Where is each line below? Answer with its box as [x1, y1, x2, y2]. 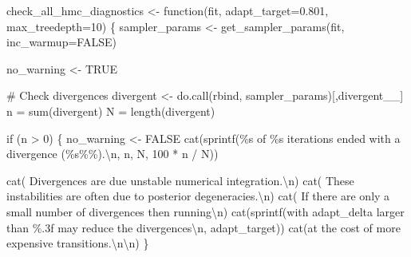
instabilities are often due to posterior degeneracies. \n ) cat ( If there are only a [6, 188, 390, 204]
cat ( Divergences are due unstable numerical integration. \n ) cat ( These [6, 172, 354, 188]
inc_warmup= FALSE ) [6, 34, 117, 50]
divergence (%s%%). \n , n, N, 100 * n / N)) [6, 145, 219, 162]
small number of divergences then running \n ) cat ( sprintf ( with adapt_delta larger [6, 203, 405, 219]
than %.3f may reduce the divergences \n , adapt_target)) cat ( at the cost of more [6, 219, 401, 235]
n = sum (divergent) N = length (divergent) [6, 102, 215, 119]
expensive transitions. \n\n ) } [6, 235, 149, 251]
